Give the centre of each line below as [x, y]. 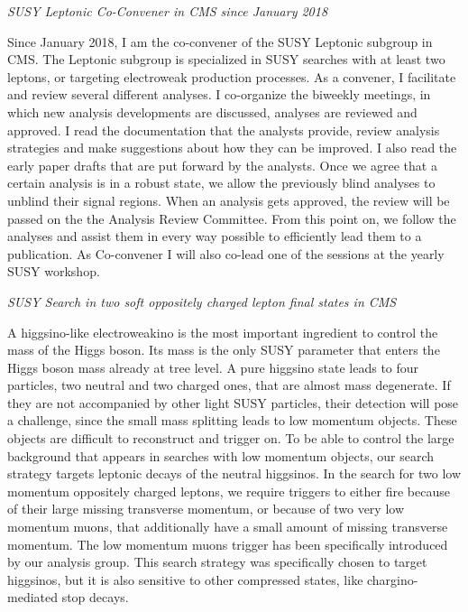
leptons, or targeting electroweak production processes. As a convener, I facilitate [232, 76]
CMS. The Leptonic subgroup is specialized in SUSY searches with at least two [226, 59]
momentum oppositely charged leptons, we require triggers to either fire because [229, 491]
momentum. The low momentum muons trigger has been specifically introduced [228, 544]
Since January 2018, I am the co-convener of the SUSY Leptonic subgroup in [220, 41]
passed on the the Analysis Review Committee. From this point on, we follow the [232, 218]
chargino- [393, 579]
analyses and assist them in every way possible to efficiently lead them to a [215, 236]
